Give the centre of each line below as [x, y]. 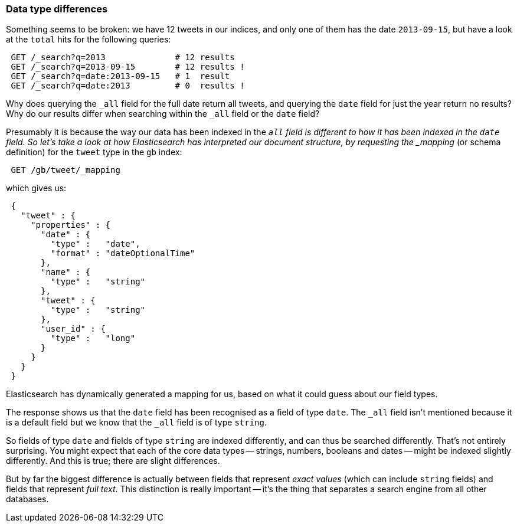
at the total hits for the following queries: [89, 40]
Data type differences [57, 9]
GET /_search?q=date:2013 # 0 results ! [128, 86]
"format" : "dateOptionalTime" [123, 253]
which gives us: [36, 188]
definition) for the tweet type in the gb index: [94, 152]
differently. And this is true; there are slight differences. [113, 461]
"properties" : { [71, 225]
